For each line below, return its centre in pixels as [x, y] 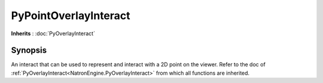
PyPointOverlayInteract [71, 16]
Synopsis [29, 50]
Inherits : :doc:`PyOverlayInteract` [53, 33]
